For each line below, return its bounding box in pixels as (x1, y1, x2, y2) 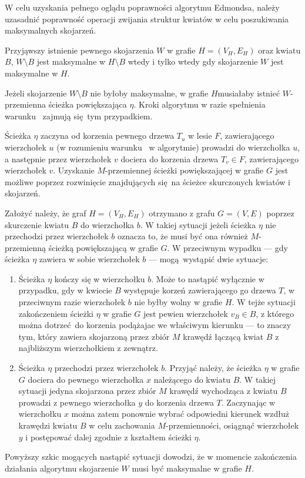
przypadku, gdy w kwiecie (18, 284, 112, 296)
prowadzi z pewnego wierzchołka (18, 396, 136, 408)
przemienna (5, 98, 46, 111)
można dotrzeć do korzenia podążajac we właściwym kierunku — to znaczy (18, 319, 291, 331)
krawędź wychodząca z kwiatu (169, 385, 278, 397)
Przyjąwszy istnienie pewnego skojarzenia (5, 44, 154, 56)
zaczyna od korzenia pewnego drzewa (41, 129, 175, 142)
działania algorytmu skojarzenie (5, 462, 119, 474)
